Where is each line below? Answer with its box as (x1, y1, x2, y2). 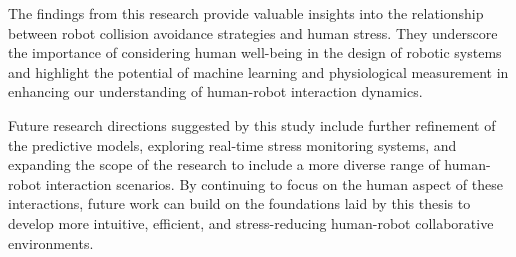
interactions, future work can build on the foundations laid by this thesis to (8, 193, 471, 214)
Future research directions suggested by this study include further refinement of (8, 114, 496, 135)
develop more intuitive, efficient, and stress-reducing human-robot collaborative (8, 212, 494, 233)
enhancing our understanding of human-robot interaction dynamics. (8, 81, 423, 102)
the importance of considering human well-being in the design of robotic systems (8, 42, 502, 63)
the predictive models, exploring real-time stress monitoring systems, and (8, 134, 457, 155)
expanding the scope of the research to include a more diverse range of (8, 154, 440, 175)
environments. (8, 232, 94, 253)
